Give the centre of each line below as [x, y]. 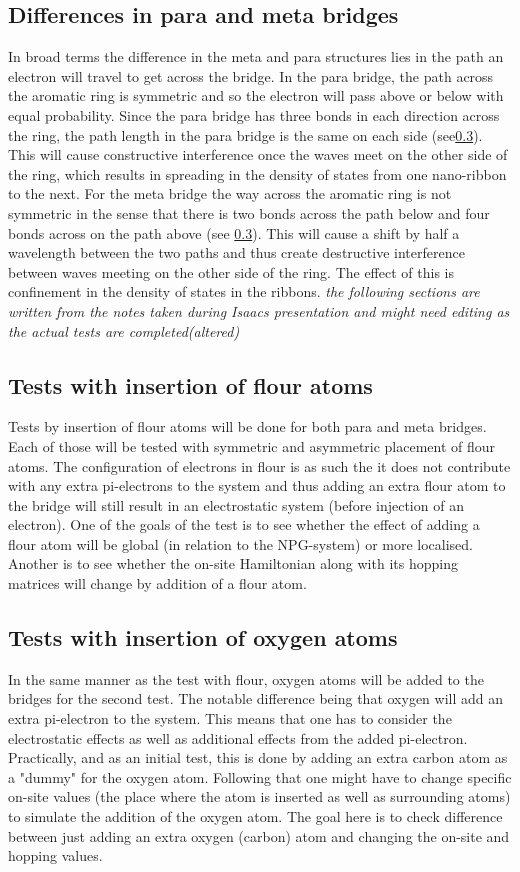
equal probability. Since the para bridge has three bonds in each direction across [254, 114]
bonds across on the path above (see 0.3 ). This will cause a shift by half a [234, 232]
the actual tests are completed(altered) [124, 330]
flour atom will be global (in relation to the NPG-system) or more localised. [241, 543]
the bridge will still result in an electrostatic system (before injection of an [236, 504]
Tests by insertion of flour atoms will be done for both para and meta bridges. [247, 426]
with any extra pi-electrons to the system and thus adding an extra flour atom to [257, 485]
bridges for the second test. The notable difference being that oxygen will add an [256, 698]
